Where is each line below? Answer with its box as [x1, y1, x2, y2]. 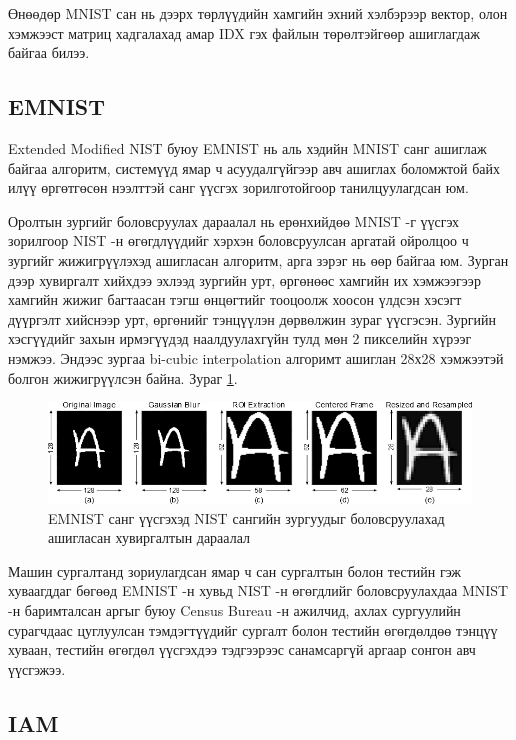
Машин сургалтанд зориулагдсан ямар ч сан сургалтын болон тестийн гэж [8, 560, 461, 581]
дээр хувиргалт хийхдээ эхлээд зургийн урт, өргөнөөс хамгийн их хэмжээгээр [8, 269, 481, 290]
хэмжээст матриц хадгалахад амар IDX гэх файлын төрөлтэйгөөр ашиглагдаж [8, 22, 480, 43]
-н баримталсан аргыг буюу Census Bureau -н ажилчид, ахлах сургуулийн [8, 600, 461, 620]
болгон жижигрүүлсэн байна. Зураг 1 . [8, 367, 238, 388]
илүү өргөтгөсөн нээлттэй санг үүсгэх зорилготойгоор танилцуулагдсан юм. [8, 177, 469, 198]
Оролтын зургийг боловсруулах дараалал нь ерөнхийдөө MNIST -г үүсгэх [8, 210, 460, 231]
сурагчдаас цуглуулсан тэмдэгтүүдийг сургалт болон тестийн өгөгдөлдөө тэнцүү [8, 619, 498, 640]
